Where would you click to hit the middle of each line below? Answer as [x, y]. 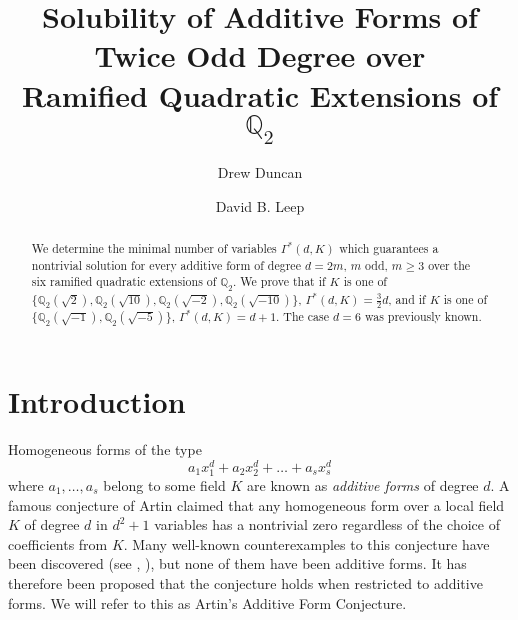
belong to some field [164, 484]
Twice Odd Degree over [260, 55]
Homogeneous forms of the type [105, 449]
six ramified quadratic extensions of [124, 281]
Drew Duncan [260, 172]
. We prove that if [279, 281]
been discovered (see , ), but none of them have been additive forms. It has [237, 563]
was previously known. [423, 316]
